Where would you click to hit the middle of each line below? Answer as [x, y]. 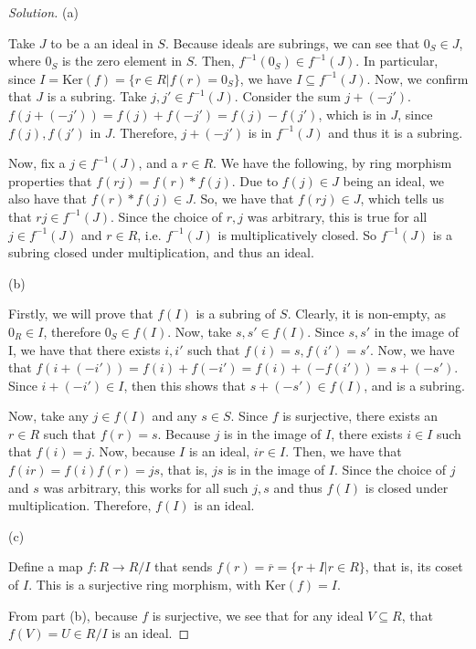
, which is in [352, 114]
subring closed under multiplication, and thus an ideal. [161, 252]
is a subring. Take [97, 96]
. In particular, [397, 61]
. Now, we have [412, 349]
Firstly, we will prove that [81, 314]
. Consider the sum [287, 96]
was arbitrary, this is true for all [337, 216]
